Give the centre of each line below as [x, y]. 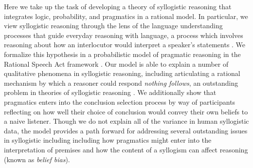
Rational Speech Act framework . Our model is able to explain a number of [116, 64]
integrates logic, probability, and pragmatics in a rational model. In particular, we [126, 16]
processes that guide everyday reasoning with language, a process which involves [124, 35]
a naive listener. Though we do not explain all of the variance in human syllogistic [126, 121]
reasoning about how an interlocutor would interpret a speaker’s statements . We [125, 45]
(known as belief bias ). [37, 159]
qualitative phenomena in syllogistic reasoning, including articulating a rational [122, 73]
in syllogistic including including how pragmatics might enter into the [108, 140]
